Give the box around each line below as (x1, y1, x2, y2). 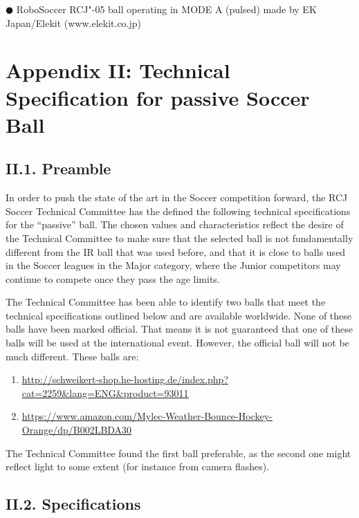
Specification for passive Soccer (6, 83, 310, 111)
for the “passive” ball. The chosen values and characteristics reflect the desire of (6, 217, 344, 232)
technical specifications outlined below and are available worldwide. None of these (6, 308, 352, 322)
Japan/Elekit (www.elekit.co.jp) (6, 15, 142, 30)
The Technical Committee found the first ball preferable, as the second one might (6, 445, 351, 460)
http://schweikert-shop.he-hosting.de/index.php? (21, 372, 228, 387)
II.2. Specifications (6, 493, 141, 515)
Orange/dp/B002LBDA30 (21, 423, 132, 437)
